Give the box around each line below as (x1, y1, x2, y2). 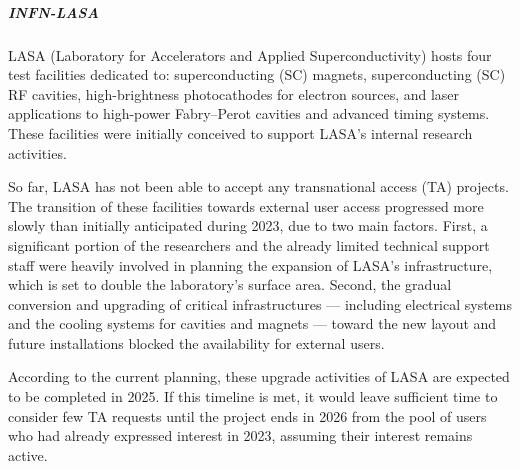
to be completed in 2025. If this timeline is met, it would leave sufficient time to (8, 386, 498, 407)
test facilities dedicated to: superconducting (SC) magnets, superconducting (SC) (8, 64, 506, 85)
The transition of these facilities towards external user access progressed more (8, 195, 484, 216)
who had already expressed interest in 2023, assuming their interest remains (8, 425, 473, 446)
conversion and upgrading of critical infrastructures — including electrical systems (8, 293, 512, 314)
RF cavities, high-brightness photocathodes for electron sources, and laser (8, 83, 460, 104)
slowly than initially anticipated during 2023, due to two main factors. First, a (8, 215, 488, 236)
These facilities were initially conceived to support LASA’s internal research (8, 122, 473, 143)
